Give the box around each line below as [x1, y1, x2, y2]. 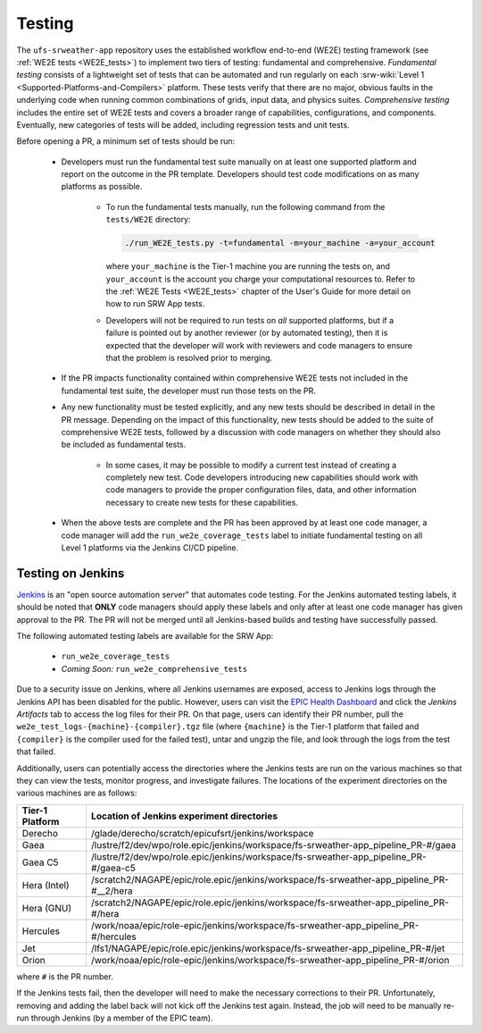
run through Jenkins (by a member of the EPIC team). [16, 1012, 213, 1023]
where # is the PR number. [16, 970, 113, 982]
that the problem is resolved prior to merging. [105, 352, 273, 363]
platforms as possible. [61, 181, 143, 192]
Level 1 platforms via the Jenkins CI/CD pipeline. [61, 542, 239, 553]
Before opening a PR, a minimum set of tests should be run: [16, 136, 236, 147]
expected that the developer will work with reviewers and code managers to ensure [105, 340, 412, 350]
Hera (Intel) [21, 878, 71, 891]
